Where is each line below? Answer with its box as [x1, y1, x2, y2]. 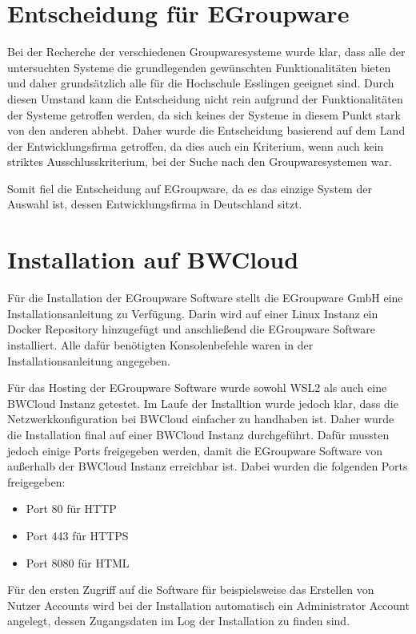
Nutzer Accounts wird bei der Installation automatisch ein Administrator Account [7, 596, 410, 613]
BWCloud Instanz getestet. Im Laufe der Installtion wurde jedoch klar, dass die [7, 394, 398, 411]
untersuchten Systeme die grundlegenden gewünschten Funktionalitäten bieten [7, 59, 391, 75]
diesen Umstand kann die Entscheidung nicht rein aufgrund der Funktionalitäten [7, 90, 403, 107]
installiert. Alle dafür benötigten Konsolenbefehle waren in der [7, 336, 314, 353]
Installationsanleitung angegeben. [7, 352, 170, 369]
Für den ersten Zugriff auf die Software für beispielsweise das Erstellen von [7, 581, 374, 598]
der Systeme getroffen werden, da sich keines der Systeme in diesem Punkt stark [7, 106, 401, 123]
